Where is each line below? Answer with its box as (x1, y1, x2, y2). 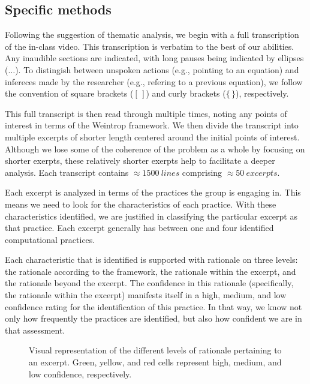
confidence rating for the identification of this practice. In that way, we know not (5, 300, 302, 313)
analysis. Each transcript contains (5, 166, 129, 178)
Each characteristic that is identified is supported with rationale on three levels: (5, 253, 298, 266)
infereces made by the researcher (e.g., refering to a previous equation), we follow (5, 75, 303, 88)
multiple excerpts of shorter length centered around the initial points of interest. (5, 130, 300, 143)
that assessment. (5, 323, 65, 336)
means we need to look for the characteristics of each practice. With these (5, 197, 276, 210)
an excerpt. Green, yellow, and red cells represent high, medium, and (29, 356, 282, 368)
